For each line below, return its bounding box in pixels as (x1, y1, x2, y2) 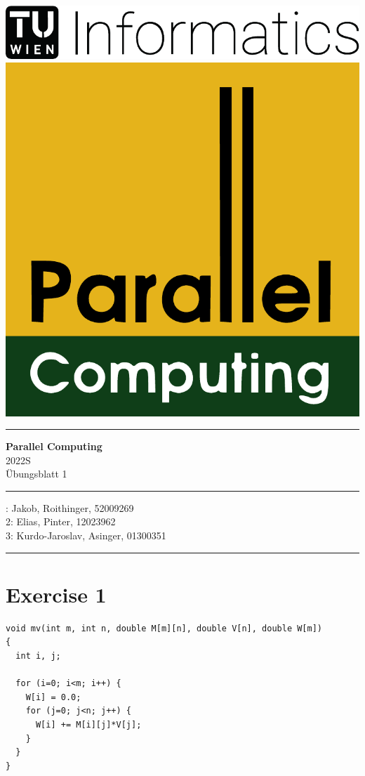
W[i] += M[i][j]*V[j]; (35, 719, 142, 730)
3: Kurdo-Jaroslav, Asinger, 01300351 (6, 528, 166, 543)
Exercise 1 (6, 579, 107, 608)
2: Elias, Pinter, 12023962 (6, 514, 116, 529)
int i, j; (15, 650, 61, 661)
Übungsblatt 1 (6, 466, 67, 481)
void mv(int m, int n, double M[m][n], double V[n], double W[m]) (6, 623, 323, 633)
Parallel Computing (6, 439, 102, 454)
